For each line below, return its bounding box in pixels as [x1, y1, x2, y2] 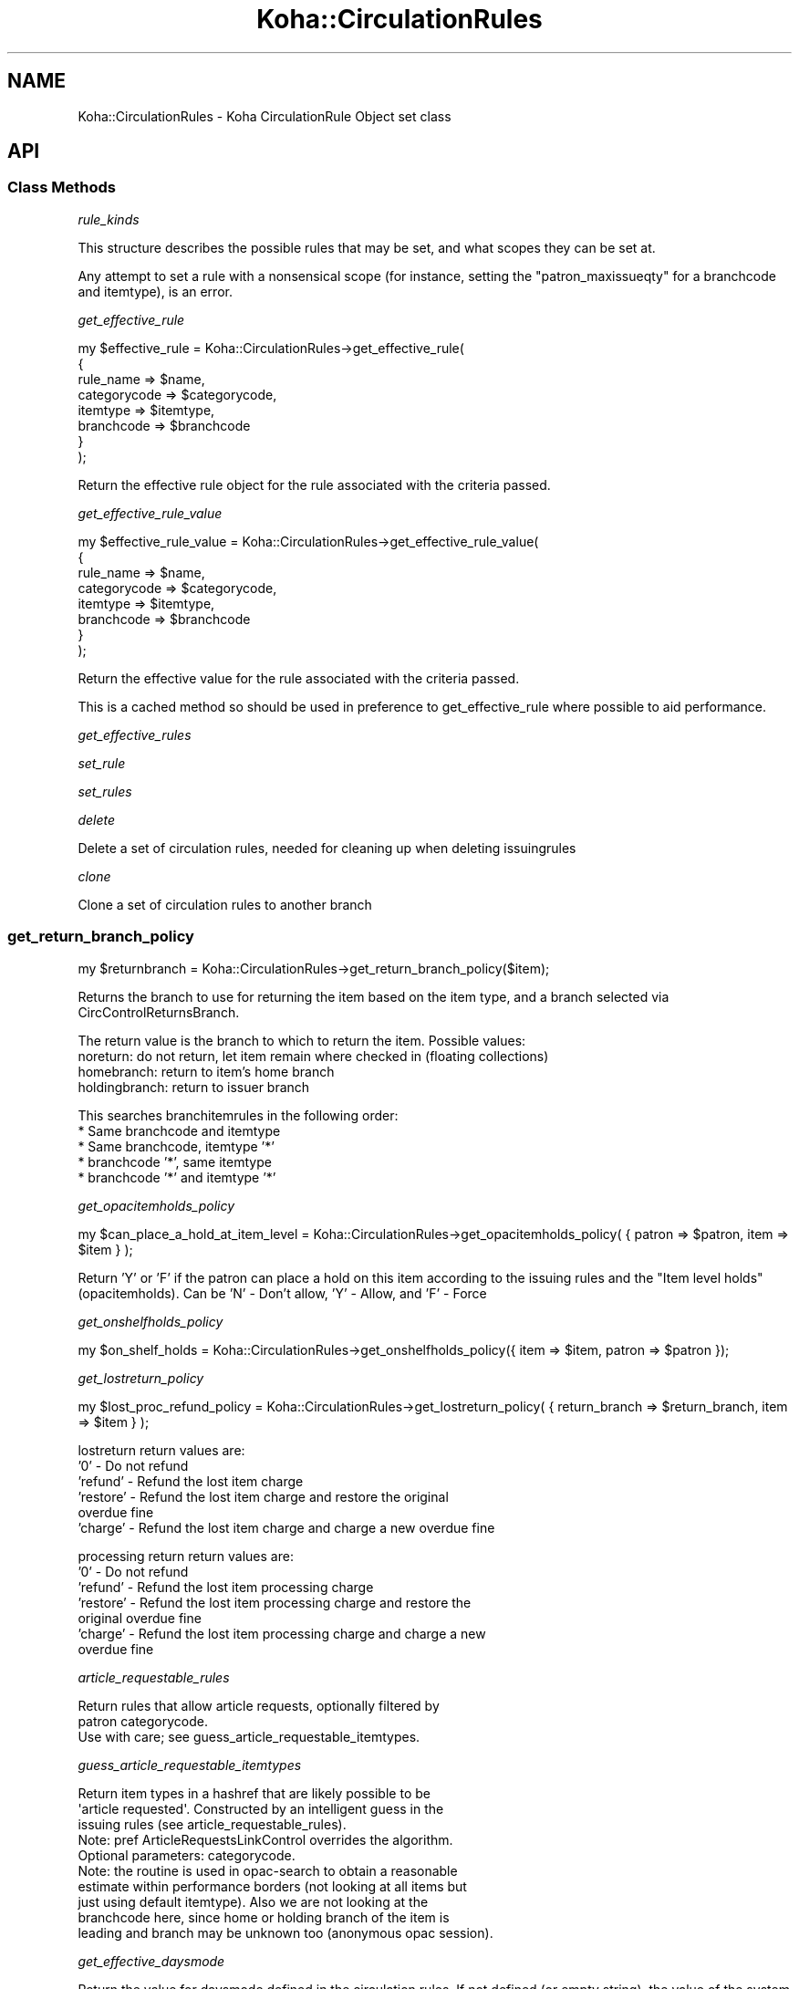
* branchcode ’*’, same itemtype [78, 1153, 272, 1170]
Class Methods [7, 178, 116, 197]
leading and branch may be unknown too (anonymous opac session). [78, 1924, 493, 1941]
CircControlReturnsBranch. [78, 1004, 240, 1020]
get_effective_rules [78, 726, 192, 743]
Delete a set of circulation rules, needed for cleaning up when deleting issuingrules [78, 839, 576, 856]
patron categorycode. [78, 1713, 209, 1729]
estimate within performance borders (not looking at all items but [78, 1878, 467, 1894]
